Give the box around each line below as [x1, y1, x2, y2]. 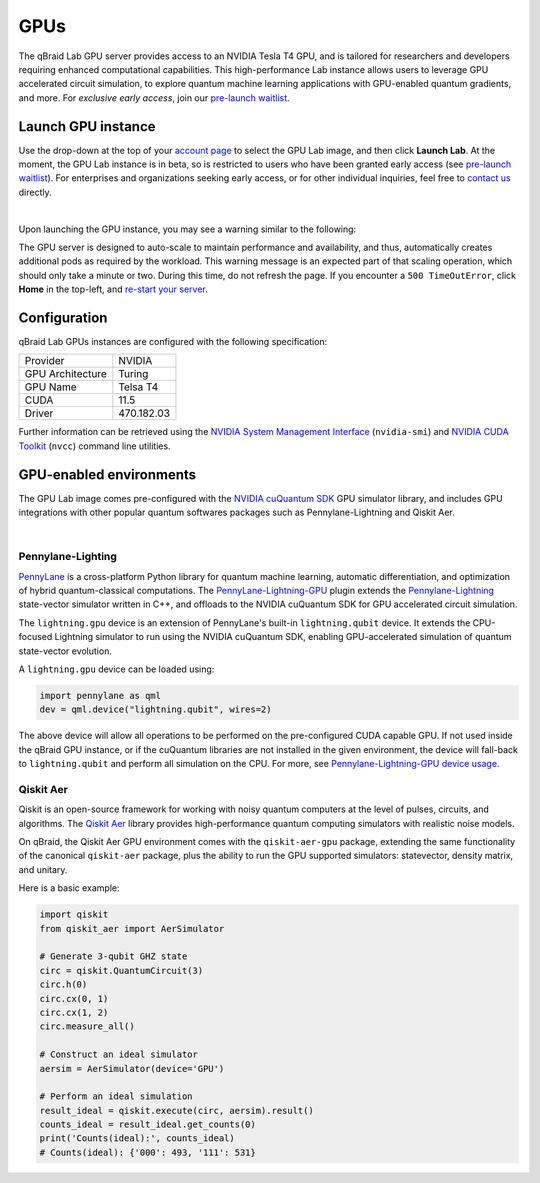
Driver [24, 406, 54, 420]
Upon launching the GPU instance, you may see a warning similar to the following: [18, 223, 357, 235]
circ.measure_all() [39, 1021, 135, 1032]
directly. [18, 186, 52, 198]
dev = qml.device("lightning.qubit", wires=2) [39, 704, 272, 715]
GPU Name [24, 380, 77, 394]
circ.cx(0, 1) [39, 993, 109, 1004]
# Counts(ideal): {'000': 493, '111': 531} [39, 1146, 257, 1158]
